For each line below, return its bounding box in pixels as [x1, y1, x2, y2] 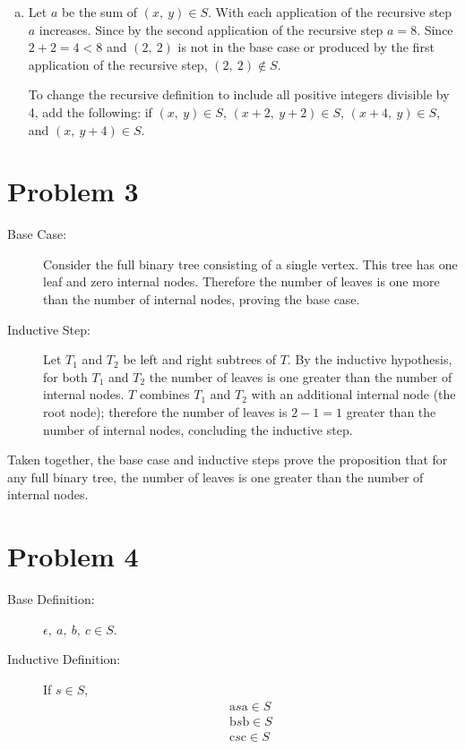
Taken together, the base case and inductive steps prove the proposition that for [7, 450, 448, 469]
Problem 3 [7, 173, 139, 209]
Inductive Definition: [7, 650, 121, 668]
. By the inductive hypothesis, [287, 350, 452, 369]
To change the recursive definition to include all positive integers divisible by [28, 85, 450, 104]
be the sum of [61, 3, 138, 21]
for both [43, 367, 88, 386]
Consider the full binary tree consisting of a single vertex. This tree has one [43, 254, 458, 273]
